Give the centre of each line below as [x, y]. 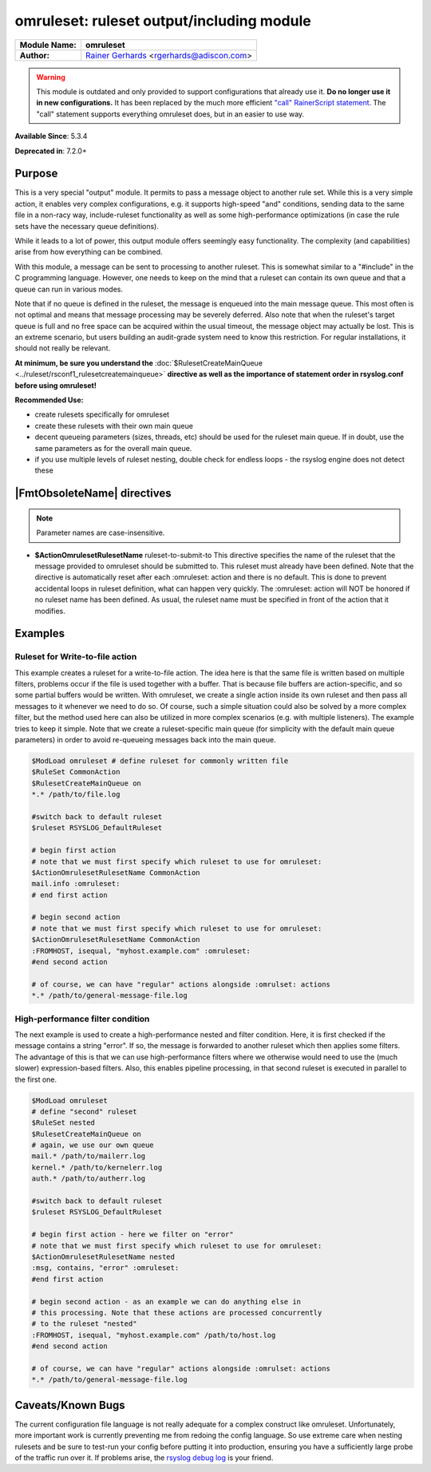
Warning [51, 77]
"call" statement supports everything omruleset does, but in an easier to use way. [170, 114]
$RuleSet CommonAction [76, 772]
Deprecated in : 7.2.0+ [51, 151]
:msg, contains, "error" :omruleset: [105, 1268]
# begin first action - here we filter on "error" [133, 1235]
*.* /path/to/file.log [76, 795]
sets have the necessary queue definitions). [87, 226]
